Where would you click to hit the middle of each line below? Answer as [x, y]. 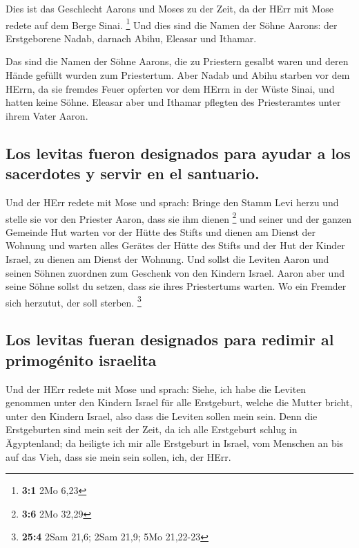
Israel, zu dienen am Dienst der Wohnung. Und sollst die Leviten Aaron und [167, 259]
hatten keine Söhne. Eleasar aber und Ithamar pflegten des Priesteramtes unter [173, 102]
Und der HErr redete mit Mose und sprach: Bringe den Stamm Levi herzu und [172, 202]
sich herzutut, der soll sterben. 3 [74, 301]
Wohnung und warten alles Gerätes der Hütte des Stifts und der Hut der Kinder [175, 245]
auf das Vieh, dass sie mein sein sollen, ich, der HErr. [118, 456]
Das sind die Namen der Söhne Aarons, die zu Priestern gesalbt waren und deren [177, 61]
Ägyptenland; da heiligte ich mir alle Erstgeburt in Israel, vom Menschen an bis [175, 443]
